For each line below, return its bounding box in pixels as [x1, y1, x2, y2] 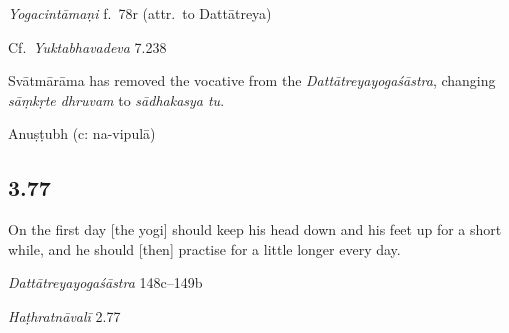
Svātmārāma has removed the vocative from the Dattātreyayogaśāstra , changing [8, 70, 496, 91]
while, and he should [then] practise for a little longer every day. [8, 238, 401, 259]
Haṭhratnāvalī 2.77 [8, 305, 121, 326]
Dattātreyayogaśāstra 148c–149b [8, 272, 203, 293]
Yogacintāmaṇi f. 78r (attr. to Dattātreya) [8, 3, 272, 23]
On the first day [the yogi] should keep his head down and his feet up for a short [8, 219, 502, 240]
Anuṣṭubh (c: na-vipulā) [8, 123, 156, 144]
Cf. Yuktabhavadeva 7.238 [8, 36, 167, 57]
